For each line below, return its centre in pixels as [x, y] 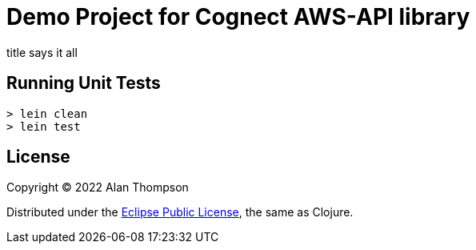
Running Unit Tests [84, 83]
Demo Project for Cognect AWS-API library [238, 17]
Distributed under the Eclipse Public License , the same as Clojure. [180, 212]
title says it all [42, 52]
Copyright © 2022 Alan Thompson [98, 187]
